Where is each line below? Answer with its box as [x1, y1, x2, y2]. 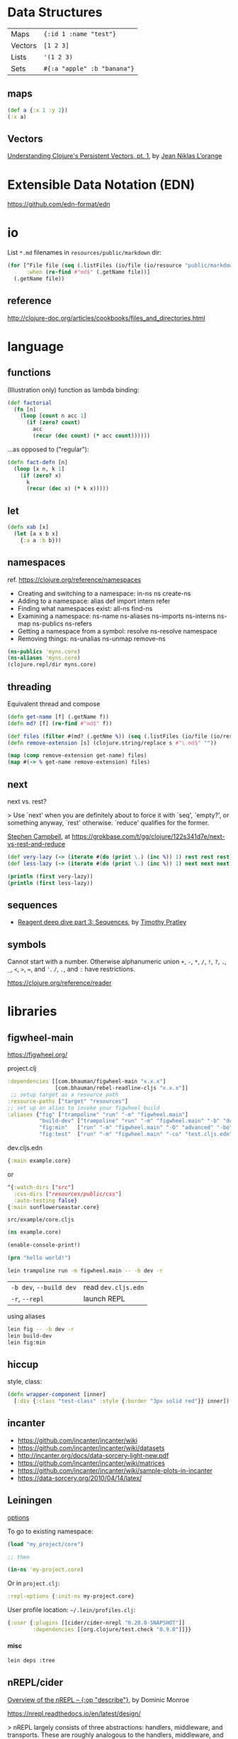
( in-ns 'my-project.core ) [7, 1566, 84, 1574]
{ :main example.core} [7, 1157, 72, 1164]
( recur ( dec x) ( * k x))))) [25, 485, 110, 492]
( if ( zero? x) [20, 472, 62, 479]
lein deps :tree [7, 1657, 55, 1665]
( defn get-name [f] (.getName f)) [7, 713, 110, 720]
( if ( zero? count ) [25, 419, 81, 426]
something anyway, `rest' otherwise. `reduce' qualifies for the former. [7, 819, 210, 827]
